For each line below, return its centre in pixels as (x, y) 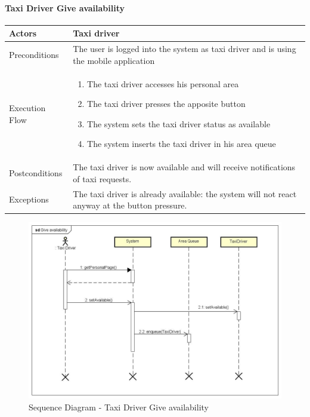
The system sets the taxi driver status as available (179, 123)
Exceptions (29, 199)
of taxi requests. (102, 178)
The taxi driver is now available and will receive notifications (184, 167)
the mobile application (114, 60)
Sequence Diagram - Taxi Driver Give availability (119, 407)
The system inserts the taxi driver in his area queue (182, 144)
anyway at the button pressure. (130, 205)
